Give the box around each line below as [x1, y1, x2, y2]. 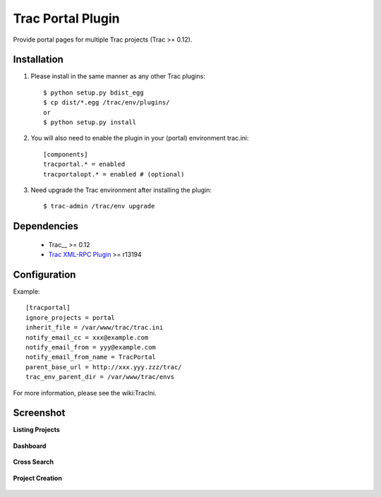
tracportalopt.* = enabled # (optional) [43, 170, 185, 178]
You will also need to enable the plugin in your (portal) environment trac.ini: [30, 134, 250, 143]
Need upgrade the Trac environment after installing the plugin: [30, 186, 212, 194]
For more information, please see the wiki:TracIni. [13, 388, 157, 397]
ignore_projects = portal [25, 313, 116, 321]
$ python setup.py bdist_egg [43, 88, 144, 97]
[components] [43, 150, 88, 158]
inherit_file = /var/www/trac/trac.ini [25, 323, 164, 332]
